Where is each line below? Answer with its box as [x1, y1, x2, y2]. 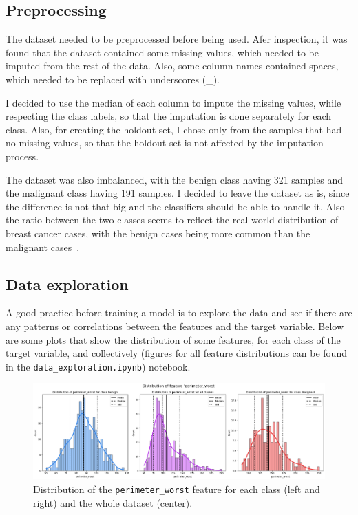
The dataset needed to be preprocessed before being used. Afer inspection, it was [6, 32, 348, 46]
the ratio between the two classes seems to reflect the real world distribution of [6, 212, 339, 227]
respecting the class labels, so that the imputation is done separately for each [6, 109, 332, 123]
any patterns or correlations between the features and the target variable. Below [6, 318, 344, 333]
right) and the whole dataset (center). [33, 495, 193, 509]
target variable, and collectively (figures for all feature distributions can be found [6, 346, 347, 360]
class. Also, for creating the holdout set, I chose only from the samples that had [6, 122, 342, 136]
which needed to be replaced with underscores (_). [6, 72, 220, 86]
